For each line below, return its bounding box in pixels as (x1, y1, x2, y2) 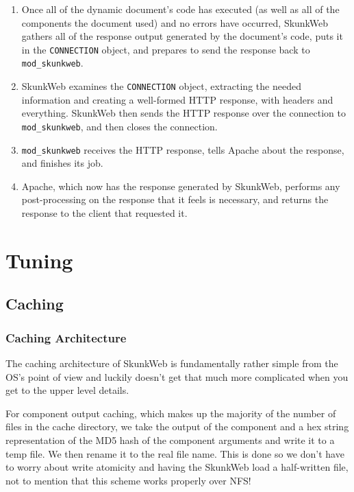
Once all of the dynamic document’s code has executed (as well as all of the (21, 2, 340, 16)
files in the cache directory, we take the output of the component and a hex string (5, 419, 349, 434)
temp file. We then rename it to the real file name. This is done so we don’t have (5, 446, 344, 460)
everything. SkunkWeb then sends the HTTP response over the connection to (21, 106, 346, 120)
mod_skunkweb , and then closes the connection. (21, 119, 218, 133)
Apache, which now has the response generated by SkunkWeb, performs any (21, 178, 340, 193)
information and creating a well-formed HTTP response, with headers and (21, 92, 333, 106)
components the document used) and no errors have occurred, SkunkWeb (21, 15, 329, 30)
